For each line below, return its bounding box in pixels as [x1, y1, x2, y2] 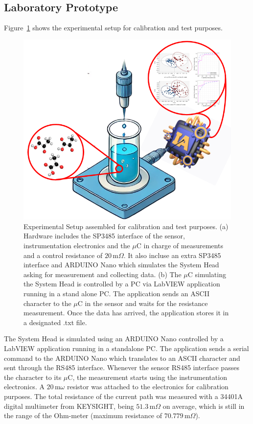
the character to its [4, 372, 62, 382]
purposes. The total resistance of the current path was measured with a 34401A [4, 391, 243, 401]
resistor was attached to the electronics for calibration [67, 381, 229, 392]
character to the [23, 298, 71, 308]
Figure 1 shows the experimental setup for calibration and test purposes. [4, 23, 223, 33]
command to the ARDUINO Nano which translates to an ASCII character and [4, 353, 240, 363]
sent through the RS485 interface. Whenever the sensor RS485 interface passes [4, 362, 239, 373]
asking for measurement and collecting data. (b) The [23, 269, 182, 279]
